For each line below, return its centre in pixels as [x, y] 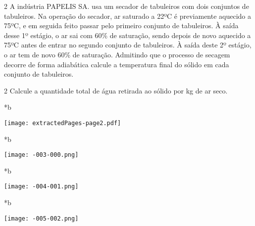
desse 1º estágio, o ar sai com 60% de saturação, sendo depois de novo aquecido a [127, 35]
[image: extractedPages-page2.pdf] [63, 123]
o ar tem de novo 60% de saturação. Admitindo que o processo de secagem [117, 54]
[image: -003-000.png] [41, 155]
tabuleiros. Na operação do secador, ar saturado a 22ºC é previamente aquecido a [128, 16]
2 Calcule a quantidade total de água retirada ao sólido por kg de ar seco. [116, 90]
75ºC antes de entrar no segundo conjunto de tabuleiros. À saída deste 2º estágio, [128, 45]
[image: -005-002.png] [41, 218]
